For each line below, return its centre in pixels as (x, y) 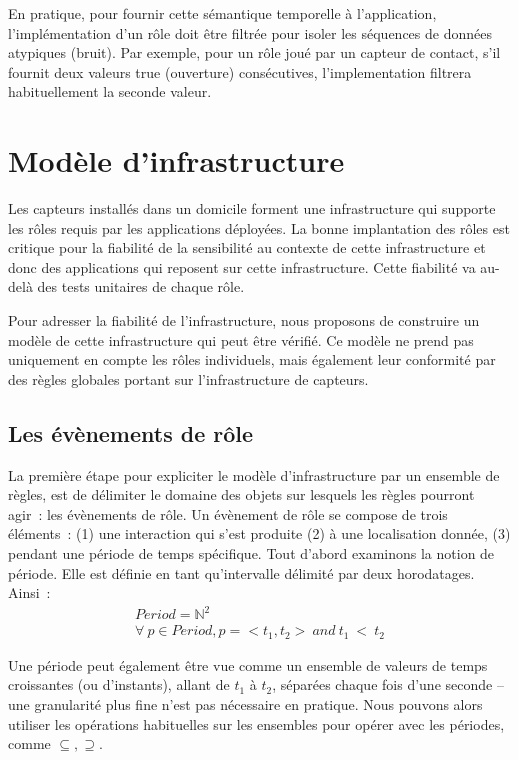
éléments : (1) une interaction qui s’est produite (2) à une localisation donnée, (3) (259, 533)
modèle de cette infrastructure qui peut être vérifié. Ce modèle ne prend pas (241, 339)
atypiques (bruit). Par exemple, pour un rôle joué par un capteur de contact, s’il (254, 52)
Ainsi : (29, 592)
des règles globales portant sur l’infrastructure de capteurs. (188, 378)
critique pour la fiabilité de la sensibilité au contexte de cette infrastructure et (247, 247)
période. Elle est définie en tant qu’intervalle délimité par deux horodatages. (241, 572)
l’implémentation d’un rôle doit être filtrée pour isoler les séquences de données (250, 32)
